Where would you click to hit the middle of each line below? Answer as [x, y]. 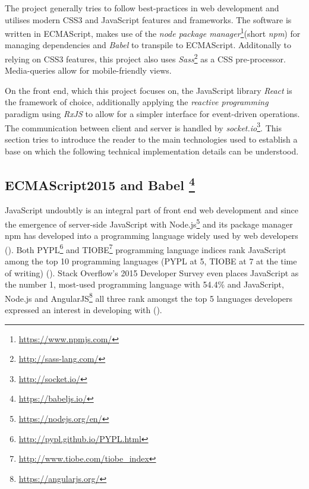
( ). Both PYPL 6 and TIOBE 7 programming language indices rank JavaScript [146, 248]
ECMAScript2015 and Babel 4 [100, 184]
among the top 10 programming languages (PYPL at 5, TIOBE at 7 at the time [151, 261]
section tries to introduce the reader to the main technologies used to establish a [151, 139]
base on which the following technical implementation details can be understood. [152, 151]
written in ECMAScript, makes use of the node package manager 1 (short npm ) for [153, 32]
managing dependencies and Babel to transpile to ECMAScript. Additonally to [148, 45]
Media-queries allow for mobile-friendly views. [88, 70]
